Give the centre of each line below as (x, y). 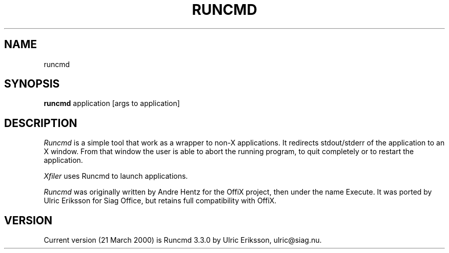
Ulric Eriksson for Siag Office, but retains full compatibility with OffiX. (160, 201)
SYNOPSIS (32, 84)
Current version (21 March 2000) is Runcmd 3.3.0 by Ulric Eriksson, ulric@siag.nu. (183, 240)
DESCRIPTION (41, 123)
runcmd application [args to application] (112, 103)
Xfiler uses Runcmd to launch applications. (116, 176)
